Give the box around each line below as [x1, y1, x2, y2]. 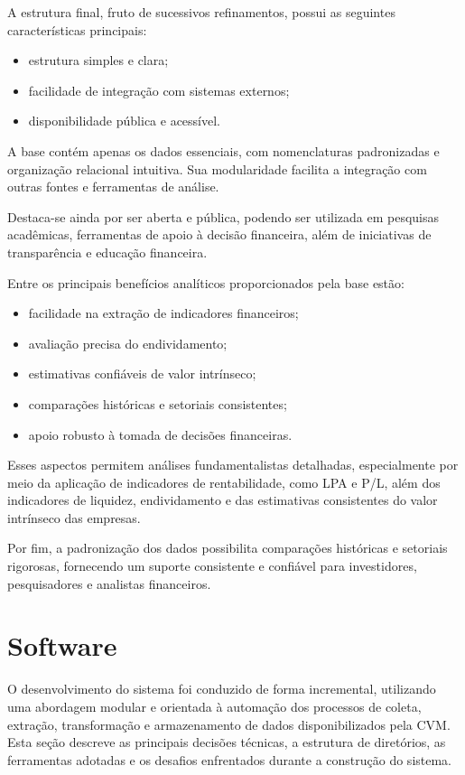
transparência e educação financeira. [7, 242, 208, 261]
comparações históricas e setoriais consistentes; [28, 394, 287, 413]
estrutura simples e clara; [28, 51, 169, 70]
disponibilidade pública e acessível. [28, 111, 220, 130]
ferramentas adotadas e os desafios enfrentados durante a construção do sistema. [7, 750, 452, 769]
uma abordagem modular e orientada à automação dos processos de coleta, [7, 696, 422, 715]
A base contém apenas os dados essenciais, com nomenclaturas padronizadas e [7, 141, 440, 160]
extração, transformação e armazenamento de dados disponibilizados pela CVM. [7, 714, 451, 733]
